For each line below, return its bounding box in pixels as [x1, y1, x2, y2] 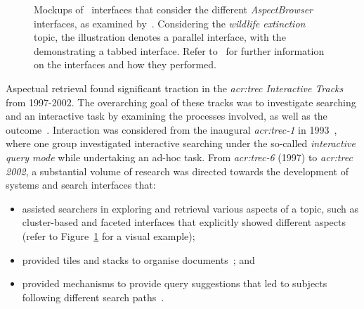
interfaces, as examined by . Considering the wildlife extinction [34, 15, 306, 30]
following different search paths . [22, 289, 164, 304]
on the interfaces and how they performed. [34, 57, 216, 72]
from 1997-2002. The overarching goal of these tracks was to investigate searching [6, 94, 356, 109]
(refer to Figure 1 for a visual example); [22, 228, 195, 243]
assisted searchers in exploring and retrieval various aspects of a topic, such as [22, 201, 358, 215]
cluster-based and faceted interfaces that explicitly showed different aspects [22, 215, 346, 229]
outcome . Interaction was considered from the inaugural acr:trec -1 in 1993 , [6, 122, 337, 137]
